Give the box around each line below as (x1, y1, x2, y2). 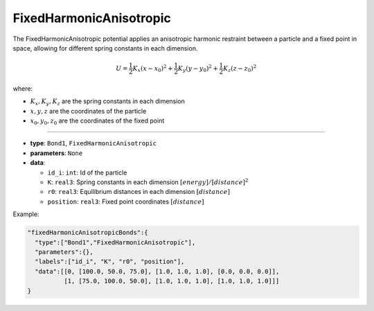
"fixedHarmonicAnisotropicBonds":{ (27, 229, 148, 237)
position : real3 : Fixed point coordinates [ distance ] (47, 197, 204, 206)
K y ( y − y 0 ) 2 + (177, 63, 218, 74)
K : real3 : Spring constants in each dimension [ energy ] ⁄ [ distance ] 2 (47, 177, 249, 186)
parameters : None (30, 149, 83, 157)
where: (12, 84, 33, 93)
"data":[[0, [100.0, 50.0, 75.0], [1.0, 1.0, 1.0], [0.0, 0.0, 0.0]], (35, 267, 280, 275)
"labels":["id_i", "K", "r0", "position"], (35, 258, 185, 266)
